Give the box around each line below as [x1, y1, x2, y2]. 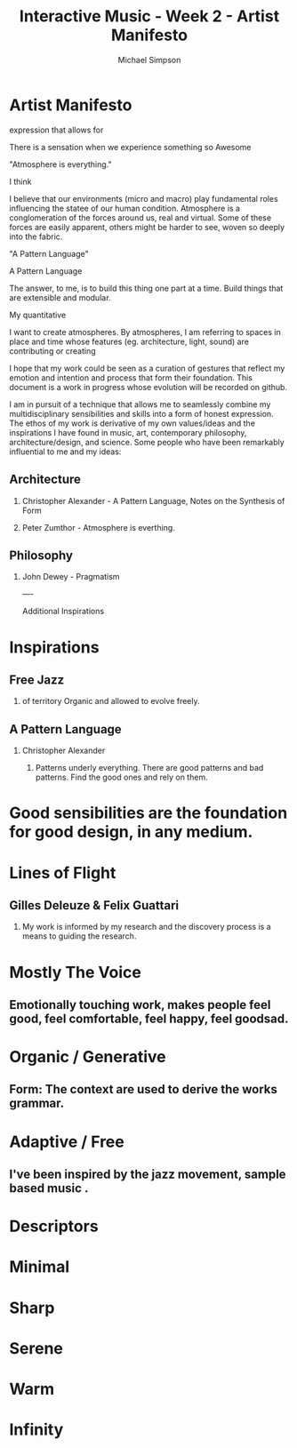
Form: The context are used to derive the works [9, 1082, 278, 1097]
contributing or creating [9, 345, 96, 356]
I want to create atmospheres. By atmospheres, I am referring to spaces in [9, 326, 282, 337]
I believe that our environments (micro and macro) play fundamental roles [9, 193, 278, 204]
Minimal [9, 1257, 70, 1277]
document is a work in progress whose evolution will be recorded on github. [9, 381, 287, 392]
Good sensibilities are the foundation [9, 803, 288, 823]
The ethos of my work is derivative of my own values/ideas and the [9, 418, 256, 428]
